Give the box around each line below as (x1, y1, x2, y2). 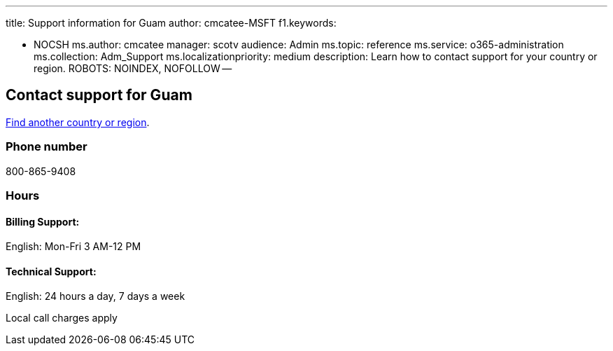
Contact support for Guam (6, 86, 192, 104)
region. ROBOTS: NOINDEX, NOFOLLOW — (34, 62, 232, 74)
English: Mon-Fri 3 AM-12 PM (6, 240, 141, 253)
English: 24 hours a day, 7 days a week (6, 290, 185, 303)
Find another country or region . (6, 116, 150, 128)
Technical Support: (6, 265, 97, 277)
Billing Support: (6, 215, 80, 228)
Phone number (6, 139, 87, 154)
